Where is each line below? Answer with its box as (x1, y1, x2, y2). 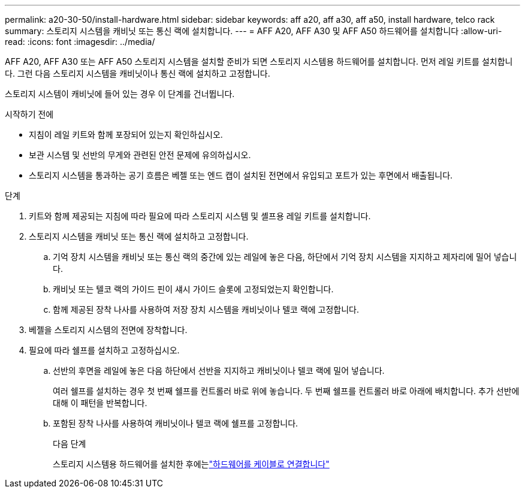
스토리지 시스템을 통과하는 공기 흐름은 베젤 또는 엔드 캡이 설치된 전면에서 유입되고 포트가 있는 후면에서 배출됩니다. (29, 170, 453, 180)
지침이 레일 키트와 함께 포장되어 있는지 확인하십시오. (29, 129, 223, 140)
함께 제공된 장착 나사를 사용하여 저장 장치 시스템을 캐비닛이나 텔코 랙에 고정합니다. (53, 304, 360, 314)
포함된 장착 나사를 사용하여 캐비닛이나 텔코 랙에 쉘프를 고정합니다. (53, 418, 298, 428)
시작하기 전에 (5, 109, 54, 119)
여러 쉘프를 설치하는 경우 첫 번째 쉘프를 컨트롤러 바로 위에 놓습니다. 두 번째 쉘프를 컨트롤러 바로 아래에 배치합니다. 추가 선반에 (53, 386, 520, 396)
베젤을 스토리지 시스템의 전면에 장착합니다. (29, 325, 188, 335)
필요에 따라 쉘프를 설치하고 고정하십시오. (29, 345, 180, 355)
